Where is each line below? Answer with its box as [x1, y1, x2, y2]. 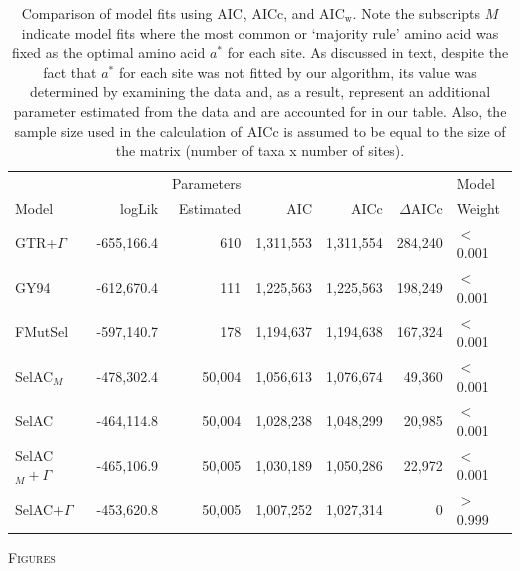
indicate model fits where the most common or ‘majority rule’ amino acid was [21, 22, 499, 43]
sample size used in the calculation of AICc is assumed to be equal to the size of [14, 120, 506, 141]
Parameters [172, 173, 242, 193]
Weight [456, 197, 500, 218]
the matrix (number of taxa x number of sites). [115, 140, 405, 161]
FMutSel [15, 321, 69, 342]
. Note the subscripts [352, 3, 481, 23]
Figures [8, 547, 56, 567]
